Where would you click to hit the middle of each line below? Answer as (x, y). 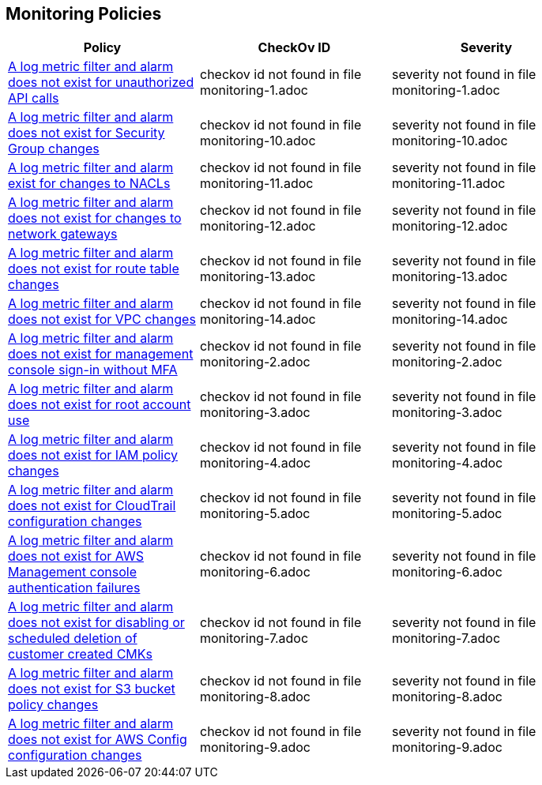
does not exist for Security (87, 133)
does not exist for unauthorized (101, 83)
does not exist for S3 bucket (92, 689)
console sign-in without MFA (93, 370)
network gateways (63, 234)
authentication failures (74, 588)
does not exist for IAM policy (93, 455)
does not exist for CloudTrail (92, 506)
